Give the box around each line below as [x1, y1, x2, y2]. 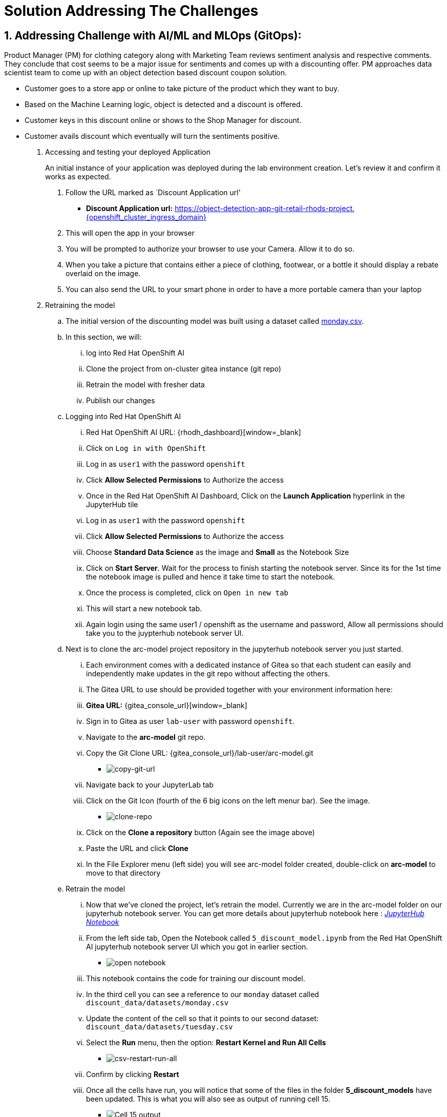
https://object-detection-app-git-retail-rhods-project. [175, 204, 355, 213]
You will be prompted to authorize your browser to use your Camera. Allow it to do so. [66, 244, 355, 254]
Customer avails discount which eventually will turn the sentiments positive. [25, 132, 280, 141]
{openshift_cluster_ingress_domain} [86, 213, 207, 222]
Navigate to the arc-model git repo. [86, 733, 206, 742]
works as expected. [45, 172, 111, 181]
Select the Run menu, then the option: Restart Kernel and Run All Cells [86, 1038, 326, 1047]
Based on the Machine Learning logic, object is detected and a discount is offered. [25, 100, 303, 109]
